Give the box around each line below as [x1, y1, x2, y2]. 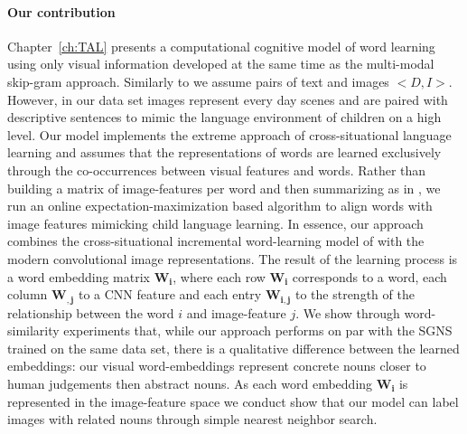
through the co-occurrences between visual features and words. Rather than [7, 160, 426, 179]
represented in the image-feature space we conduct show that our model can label [7, 392, 459, 410]
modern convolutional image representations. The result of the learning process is [7, 249, 458, 268]
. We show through [295, 303, 400, 322]
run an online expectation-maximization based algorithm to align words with [7, 196, 433, 215]
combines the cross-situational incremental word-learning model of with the [7, 231, 425, 250]
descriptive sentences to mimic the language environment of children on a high [7, 108, 442, 127]
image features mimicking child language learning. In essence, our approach [7, 213, 424, 232]
